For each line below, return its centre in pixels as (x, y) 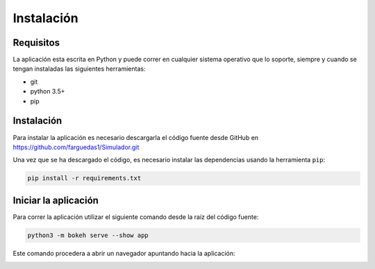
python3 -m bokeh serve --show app (88, 235)
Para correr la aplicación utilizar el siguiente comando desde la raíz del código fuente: (136, 217)
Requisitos (36, 43)
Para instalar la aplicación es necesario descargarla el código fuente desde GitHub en (136, 137)
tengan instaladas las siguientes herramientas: (79, 69)
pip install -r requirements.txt (84, 178)
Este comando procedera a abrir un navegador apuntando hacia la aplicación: (124, 253)
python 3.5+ (48, 92)
